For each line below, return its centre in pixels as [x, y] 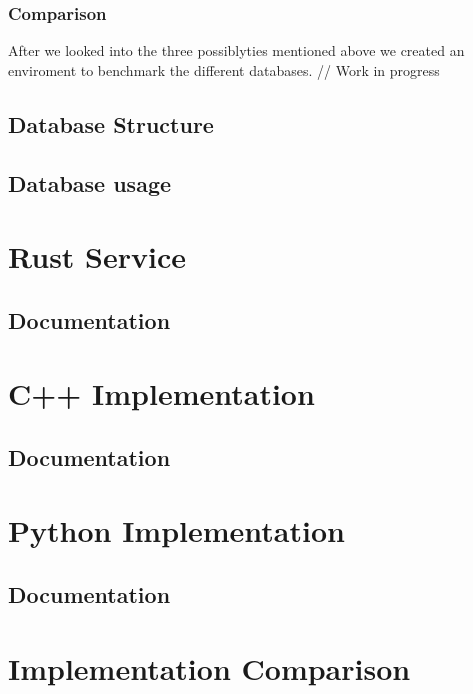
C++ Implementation [161, 393]
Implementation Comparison [209, 667]
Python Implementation [176, 530]
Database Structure [111, 123]
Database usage [90, 182]
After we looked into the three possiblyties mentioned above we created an [236, 50]
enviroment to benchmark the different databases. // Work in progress [224, 69]
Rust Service [97, 256]
